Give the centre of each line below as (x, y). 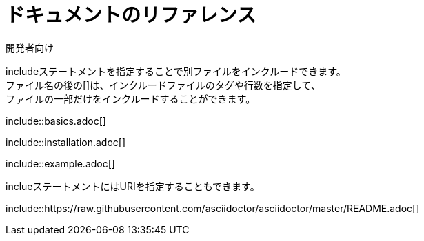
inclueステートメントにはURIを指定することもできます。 (133, 186)
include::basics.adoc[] (56, 120)
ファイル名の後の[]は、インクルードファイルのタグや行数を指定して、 (163, 85)
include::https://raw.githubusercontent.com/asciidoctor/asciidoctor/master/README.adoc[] (213, 208)
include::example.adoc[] (60, 163)
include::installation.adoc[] (66, 142)
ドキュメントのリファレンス (131, 15)
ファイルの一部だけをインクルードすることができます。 (131, 98)
